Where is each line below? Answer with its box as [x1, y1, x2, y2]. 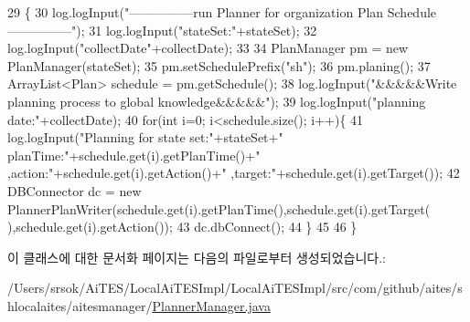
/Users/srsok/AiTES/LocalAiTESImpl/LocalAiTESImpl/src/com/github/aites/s [7, 278, 463, 297]
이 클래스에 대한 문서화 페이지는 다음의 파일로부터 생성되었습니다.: [7, 247, 386, 266]
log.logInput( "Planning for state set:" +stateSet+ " [7, 128, 283, 147]
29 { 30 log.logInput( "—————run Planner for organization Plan [7, 3, 384, 21]
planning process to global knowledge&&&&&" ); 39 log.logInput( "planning [7, 91, 426, 110]
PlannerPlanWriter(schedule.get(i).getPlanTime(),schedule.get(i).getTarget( [7, 199, 431, 218]
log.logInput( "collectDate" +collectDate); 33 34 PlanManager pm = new [7, 38, 409, 57]
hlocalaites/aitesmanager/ [7, 296, 153, 315]
